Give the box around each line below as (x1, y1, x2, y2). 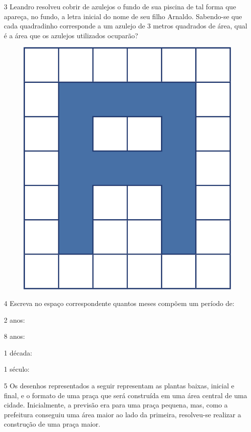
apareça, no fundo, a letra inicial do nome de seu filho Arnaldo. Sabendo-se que (4, 11, 242, 21)
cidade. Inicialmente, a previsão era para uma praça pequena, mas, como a (4, 400, 228, 410)
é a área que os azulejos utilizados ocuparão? (4, 30, 138, 40)
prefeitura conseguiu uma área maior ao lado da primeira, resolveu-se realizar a (4, 409, 241, 419)
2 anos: (4, 314, 25, 325)
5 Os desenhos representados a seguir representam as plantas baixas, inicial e (4, 381, 234, 390)
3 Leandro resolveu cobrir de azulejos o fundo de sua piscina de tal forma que (4, 1, 236, 11)
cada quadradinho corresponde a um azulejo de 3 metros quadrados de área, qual (4, 21, 248, 31)
